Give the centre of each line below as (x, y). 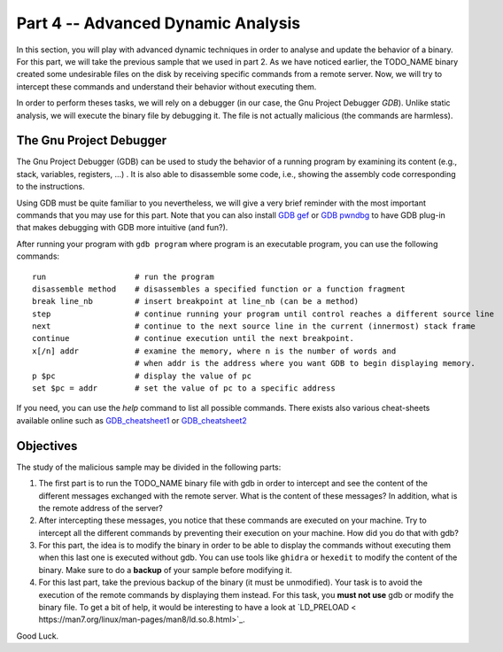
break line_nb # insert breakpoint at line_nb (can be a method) (196, 302)
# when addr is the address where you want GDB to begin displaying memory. (305, 364)
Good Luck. (38, 636)
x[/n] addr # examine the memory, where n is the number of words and (214, 351)
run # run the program (123, 276)
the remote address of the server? (101, 508)
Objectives (47, 446)
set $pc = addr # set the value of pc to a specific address (184, 388)
